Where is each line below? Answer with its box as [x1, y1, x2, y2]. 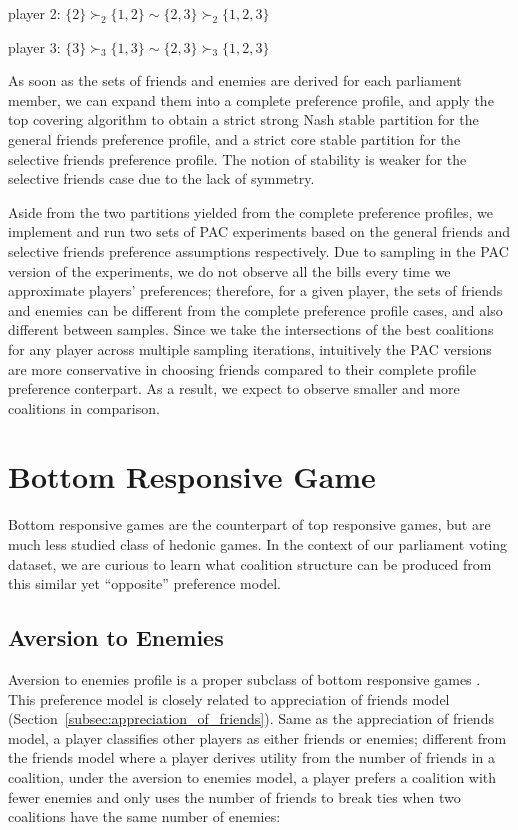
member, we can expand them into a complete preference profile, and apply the [8, 89, 494, 110]
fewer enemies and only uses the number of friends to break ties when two [8, 786, 461, 807]
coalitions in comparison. [8, 397, 160, 418]
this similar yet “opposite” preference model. [8, 573, 281, 594]
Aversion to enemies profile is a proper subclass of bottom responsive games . [8, 668, 481, 689]
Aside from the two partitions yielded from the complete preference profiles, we [8, 201, 493, 222]
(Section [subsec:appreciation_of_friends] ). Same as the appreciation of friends [8, 708, 494, 729]
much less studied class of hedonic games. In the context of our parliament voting [8, 534, 508, 554]
